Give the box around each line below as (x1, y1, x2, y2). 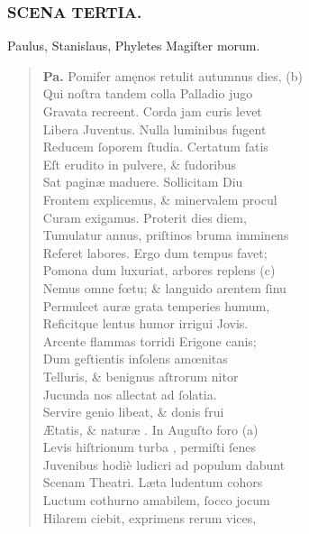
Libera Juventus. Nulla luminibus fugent (42, 119, 267, 138)
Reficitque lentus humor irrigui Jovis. (42, 314, 249, 333)
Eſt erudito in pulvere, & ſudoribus (42, 154, 237, 173)
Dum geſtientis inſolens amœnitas (42, 349, 228, 368)
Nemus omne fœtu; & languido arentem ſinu (42, 278, 286, 297)
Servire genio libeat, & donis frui (42, 402, 224, 421)
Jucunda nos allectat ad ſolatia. (42, 384, 217, 403)
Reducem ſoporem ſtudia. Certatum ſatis (42, 137, 268, 156)
